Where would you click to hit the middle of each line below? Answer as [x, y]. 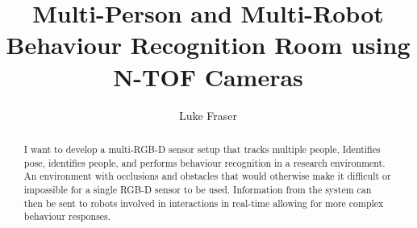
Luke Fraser [208, 115]
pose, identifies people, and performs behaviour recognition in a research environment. [204, 162]
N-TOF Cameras [208, 76]
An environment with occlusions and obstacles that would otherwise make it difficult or [207, 176]
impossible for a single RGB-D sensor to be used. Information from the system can [198, 189]
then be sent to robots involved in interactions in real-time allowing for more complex [204, 203]
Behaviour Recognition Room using [208, 45]
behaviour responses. [67, 216]
